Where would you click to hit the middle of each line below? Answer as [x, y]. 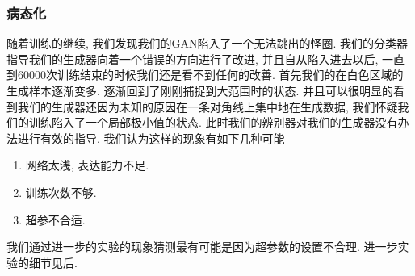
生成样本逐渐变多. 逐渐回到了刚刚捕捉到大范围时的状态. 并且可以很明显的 [200, 90]
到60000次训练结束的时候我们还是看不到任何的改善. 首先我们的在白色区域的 [205, 75]
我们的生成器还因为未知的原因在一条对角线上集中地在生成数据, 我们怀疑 [207, 106]
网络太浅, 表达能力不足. [87, 165]
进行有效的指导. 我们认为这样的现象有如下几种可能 [151, 138]
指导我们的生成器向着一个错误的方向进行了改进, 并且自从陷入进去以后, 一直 [206, 59]
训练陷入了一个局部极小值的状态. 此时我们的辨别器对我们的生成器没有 [213, 122]
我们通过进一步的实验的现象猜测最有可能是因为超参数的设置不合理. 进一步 [202, 247]
